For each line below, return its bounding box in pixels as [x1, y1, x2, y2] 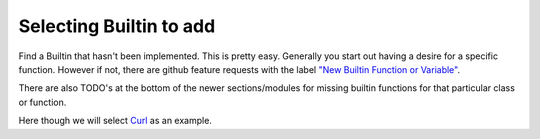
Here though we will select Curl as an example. [18, 115, 212, 127]
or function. [18, 96, 67, 108]
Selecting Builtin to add [18, 15, 216, 37]
